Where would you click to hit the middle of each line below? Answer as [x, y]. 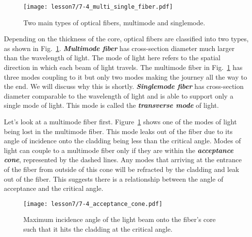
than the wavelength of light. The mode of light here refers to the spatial [112, 58]
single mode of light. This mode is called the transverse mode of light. [111, 105]
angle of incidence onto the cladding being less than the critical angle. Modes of [122, 141]
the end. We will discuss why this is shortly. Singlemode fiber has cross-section [124, 86]
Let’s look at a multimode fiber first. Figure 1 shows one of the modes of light [120, 121]
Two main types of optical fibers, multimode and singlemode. [114, 22]
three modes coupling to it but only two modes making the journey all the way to [126, 76]
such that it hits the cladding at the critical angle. [98, 229]
